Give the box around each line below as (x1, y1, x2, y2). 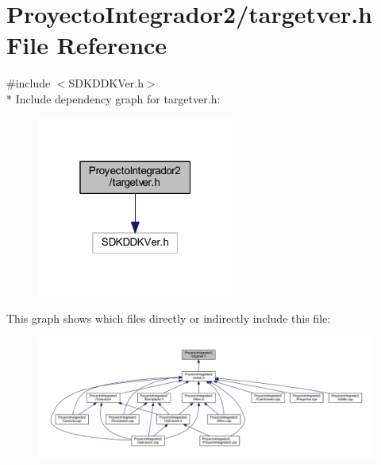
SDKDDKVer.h (68, 75, 144, 91)
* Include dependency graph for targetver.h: (6, 90, 221, 107)
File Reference (6, 29, 167, 61)
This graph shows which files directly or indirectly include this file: (6, 309, 331, 326)
